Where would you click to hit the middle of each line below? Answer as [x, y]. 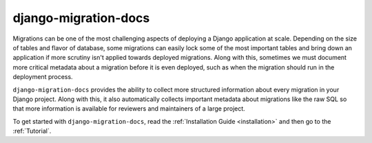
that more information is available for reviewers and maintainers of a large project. [129, 109]
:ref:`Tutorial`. [32, 131]
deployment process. [43, 77]
